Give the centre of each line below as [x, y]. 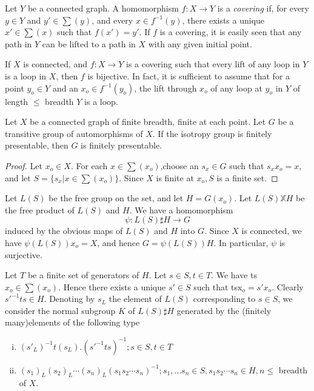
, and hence [119, 242]
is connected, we [272, 231]
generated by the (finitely [224, 310]
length [17, 101]
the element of [135, 299]
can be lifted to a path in [89, 43]
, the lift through [165, 88]
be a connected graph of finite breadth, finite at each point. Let [148, 122]
